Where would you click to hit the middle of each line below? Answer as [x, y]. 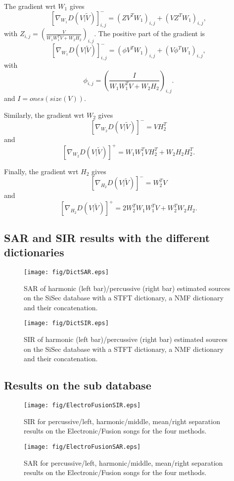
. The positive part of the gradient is [150, 33]
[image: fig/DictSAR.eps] [66, 272]
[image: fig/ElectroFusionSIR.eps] [82, 406]
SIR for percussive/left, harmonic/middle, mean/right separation [122, 421]
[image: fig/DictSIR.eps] [66, 323]
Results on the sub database [78, 385]
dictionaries [34, 252]
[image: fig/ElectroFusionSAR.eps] [82, 447]
